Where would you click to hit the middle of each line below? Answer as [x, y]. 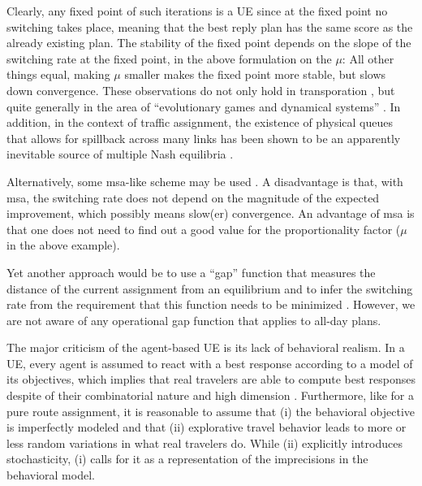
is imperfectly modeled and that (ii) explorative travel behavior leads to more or [207, 427]
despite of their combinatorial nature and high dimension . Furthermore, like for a [210, 395]
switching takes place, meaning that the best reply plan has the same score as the [210, 26]
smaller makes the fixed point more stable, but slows [255, 74]
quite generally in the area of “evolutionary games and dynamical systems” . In [204, 106]
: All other [368, 58]
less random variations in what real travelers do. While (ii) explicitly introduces [205, 443]
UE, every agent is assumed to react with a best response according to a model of [210, 363]
